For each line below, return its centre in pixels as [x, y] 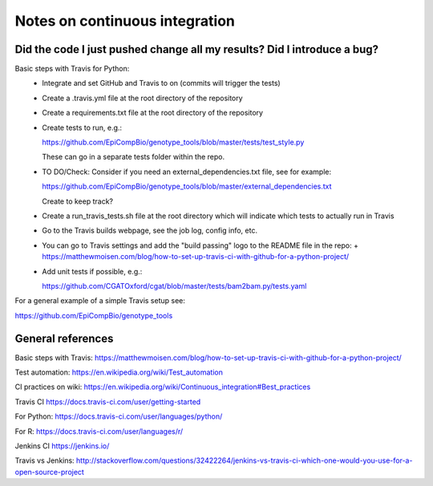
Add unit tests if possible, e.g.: [92, 271]
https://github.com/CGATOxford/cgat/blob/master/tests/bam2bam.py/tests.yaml [174, 286]
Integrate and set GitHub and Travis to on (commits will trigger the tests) [161, 83]
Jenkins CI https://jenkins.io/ [62, 446]
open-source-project [49, 472]
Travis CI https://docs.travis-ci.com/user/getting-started [108, 402]
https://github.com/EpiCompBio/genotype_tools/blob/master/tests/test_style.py [173, 142]
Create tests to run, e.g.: [82, 128]
